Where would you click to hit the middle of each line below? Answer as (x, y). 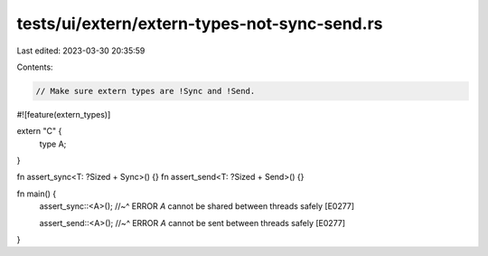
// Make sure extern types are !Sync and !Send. (145, 91)
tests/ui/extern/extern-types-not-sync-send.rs (200, 24)
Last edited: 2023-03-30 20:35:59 (81, 51)
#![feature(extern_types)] (64, 114)
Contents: (35, 67)
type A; (53, 144)
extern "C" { (39, 131)
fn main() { (37, 194)
